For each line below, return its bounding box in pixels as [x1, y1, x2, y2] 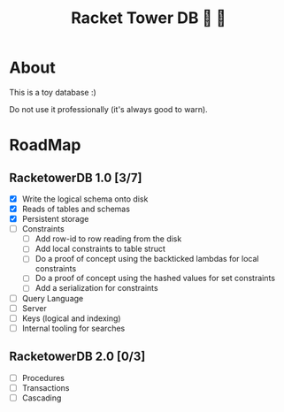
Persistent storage [21, 214, 89, 225]
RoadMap [9, 135, 81, 156]
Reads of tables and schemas [21, 203, 131, 214]
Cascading [21, 393, 62, 403]
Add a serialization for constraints [35, 283, 158, 294]
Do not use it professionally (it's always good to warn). [9, 103, 208, 114]
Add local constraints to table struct [35, 243, 166, 255]
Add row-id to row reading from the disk [35, 233, 182, 244]
